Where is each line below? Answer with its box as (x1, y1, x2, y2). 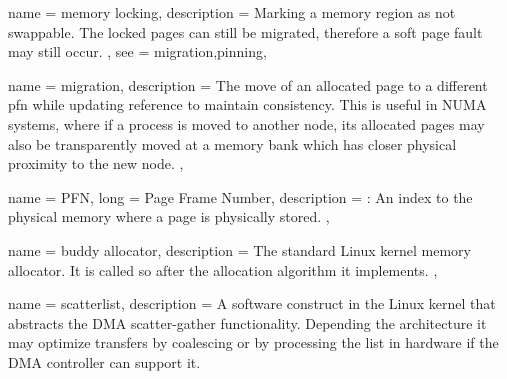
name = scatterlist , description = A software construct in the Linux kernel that (8, 293, 496, 314)
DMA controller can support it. (8, 351, 201, 372)
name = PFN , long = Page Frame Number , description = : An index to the (8, 186, 473, 207)
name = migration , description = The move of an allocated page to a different (8, 74, 488, 95)
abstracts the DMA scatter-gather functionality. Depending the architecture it (8, 312, 487, 333)
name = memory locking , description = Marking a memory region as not (8, 2, 456, 22)
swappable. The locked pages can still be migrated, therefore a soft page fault (8, 21, 483, 42)
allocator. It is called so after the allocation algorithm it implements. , (8, 259, 438, 280)
